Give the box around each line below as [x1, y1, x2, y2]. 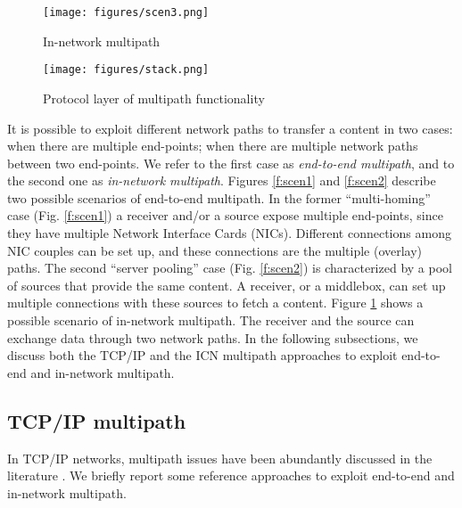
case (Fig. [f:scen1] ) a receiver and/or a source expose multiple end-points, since [7, 206, 443, 225]
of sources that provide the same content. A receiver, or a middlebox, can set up [7, 275, 446, 294]
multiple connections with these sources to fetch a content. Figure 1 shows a [7, 293, 424, 312]
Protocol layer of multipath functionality [43, 88, 265, 107]
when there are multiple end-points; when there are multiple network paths [7, 136, 418, 155]
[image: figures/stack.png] [43, 63, 210, 77]
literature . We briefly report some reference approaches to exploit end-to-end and [7, 466, 455, 485]
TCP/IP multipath [7, 406, 186, 434]
